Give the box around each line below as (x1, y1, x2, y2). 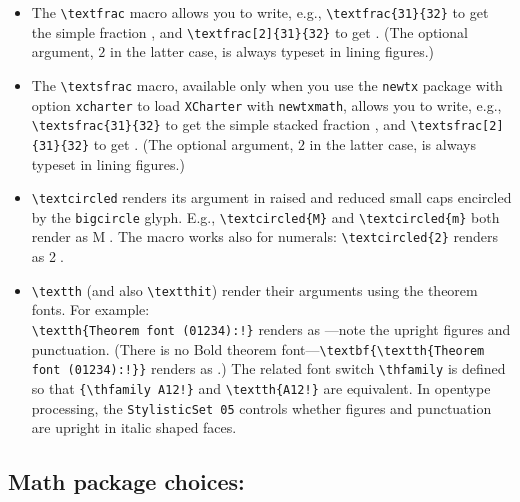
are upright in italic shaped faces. (31, 417, 237, 438)
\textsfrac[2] (410, 119, 504, 134)
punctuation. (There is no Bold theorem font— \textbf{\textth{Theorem (31, 338, 485, 359)
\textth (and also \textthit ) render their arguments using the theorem (31, 279, 478, 300)
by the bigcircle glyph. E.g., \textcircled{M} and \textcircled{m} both (31, 206, 500, 227)
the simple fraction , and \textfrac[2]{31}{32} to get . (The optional (31, 21, 468, 42)
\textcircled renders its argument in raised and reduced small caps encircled (31, 187, 512, 208)
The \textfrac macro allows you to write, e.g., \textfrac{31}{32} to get (31, 2, 489, 22)
